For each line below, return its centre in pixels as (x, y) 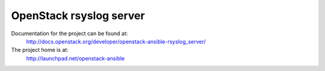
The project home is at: (40, 50)
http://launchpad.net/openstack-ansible (76, 58)
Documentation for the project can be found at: (70, 33)
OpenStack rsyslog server (78, 16)
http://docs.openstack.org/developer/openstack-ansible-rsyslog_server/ (116, 41)
